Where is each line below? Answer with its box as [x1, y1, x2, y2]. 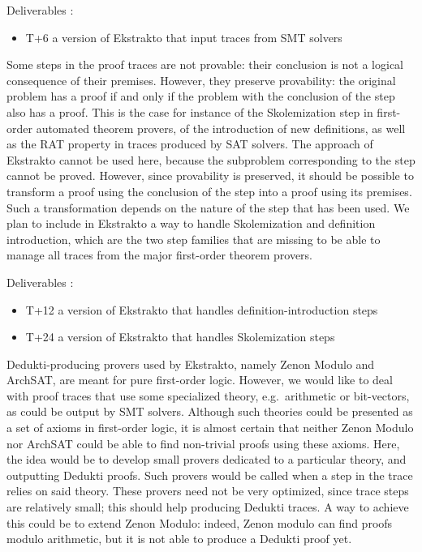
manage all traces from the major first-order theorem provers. [6, 246, 313, 263]
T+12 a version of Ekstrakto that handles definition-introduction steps [25, 301, 378, 318]
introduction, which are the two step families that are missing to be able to [6, 230, 381, 247]
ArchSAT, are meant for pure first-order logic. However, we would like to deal [6, 371, 393, 388]
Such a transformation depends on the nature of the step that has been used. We [6, 199, 410, 216]
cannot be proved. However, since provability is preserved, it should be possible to [6, 167, 414, 184]
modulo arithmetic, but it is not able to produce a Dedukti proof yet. [6, 530, 352, 547]
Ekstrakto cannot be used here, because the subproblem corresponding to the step [6, 151, 416, 168]
